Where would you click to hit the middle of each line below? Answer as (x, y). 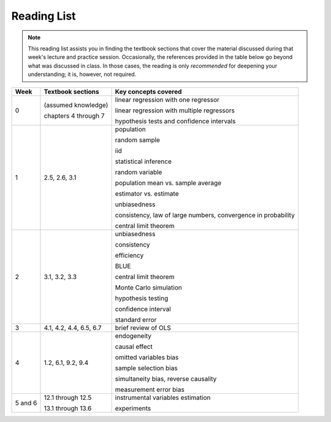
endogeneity (133, 336)
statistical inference (143, 161)
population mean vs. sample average (168, 183)
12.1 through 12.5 (68, 397)
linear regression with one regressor (167, 99)
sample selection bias (146, 368)
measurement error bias (150, 389)
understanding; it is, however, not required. (82, 74)
